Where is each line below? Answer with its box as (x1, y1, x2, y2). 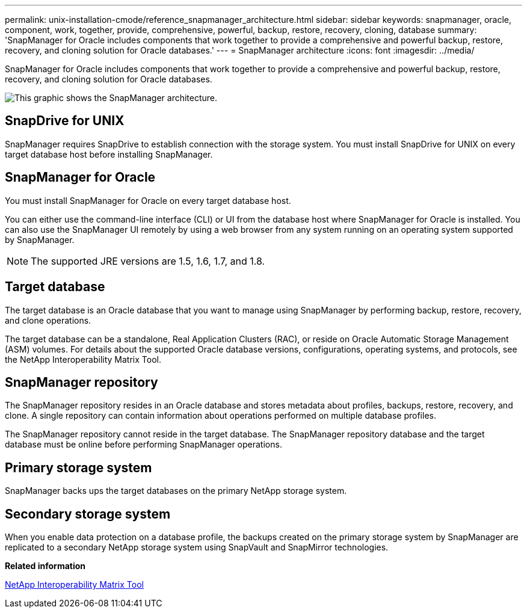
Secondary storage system (5, 506, 171, 522)
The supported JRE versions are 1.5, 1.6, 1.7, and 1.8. (31, 254, 265, 267)
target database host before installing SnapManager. (5, 149, 213, 159)
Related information (5, 561, 86, 571)
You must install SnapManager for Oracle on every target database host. (5, 195, 291, 206)
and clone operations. (5, 315, 91, 325)
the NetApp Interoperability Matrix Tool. (5, 354, 161, 365)
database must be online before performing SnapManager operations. (5, 439, 282, 450)
